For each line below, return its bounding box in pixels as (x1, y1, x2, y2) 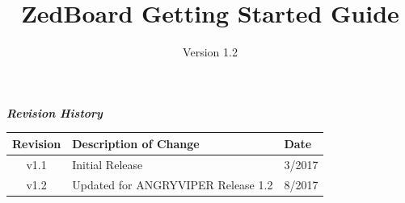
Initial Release (72, 155, 143, 172)
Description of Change (72, 135, 200, 151)
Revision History (6, 104, 103, 121)
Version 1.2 (183, 43, 238, 60)
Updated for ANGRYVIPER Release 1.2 (72, 176, 273, 193)
